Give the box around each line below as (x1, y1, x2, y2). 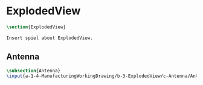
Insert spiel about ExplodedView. (6, 35, 94, 41)
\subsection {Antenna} (6, 68, 61, 74)
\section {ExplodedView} (6, 24, 66, 30)
